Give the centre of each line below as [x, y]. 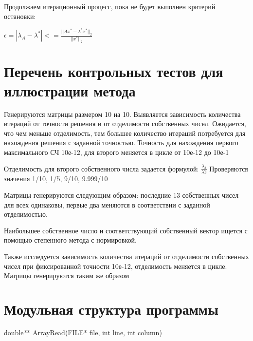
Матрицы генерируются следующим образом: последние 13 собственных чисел [121, 195]
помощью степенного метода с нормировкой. [70, 240]
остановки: [20, 16]
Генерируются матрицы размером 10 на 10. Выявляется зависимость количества [122, 114]
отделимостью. [26, 214]
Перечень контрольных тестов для [114, 71]
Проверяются [229, 168]
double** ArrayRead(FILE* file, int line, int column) [83, 332]
